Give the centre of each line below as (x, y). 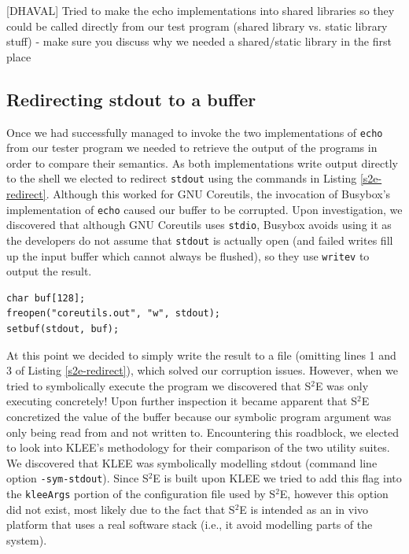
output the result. (49, 271)
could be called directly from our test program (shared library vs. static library (197, 26)
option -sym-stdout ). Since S (77, 478)
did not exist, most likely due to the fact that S (121, 509)
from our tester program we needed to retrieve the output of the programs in (192, 148)
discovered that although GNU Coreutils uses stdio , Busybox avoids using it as (199, 225)
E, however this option (334, 494)
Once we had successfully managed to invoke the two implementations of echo (195, 132)
